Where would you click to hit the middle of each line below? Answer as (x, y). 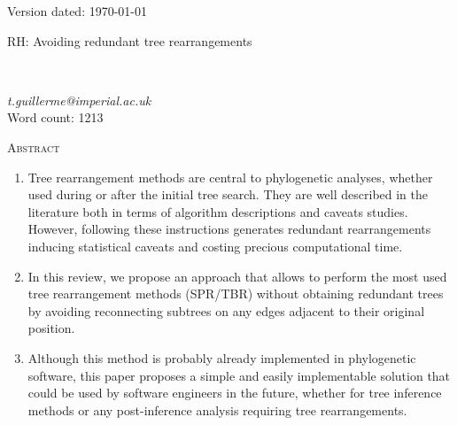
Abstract (34, 147)
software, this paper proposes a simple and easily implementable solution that (239, 375)
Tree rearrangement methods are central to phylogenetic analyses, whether (230, 177)
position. (51, 328)
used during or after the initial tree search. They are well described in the (228, 194)
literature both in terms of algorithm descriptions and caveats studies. (218, 211)
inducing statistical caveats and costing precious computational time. (215, 246)
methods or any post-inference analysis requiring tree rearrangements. (217, 410)
